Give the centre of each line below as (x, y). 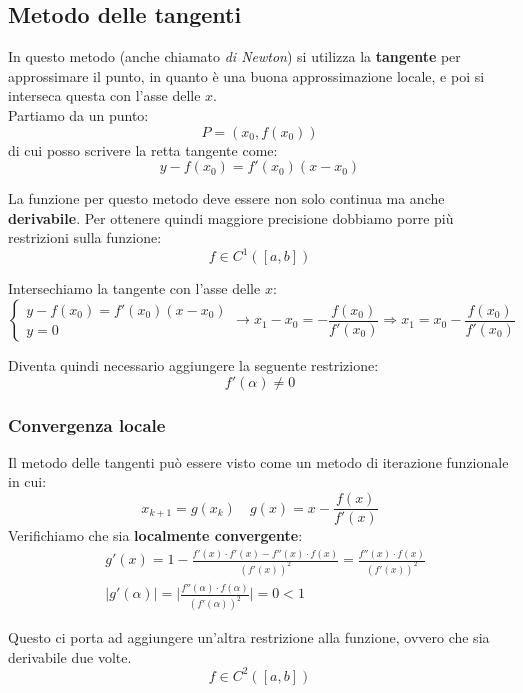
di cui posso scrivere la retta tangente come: (143, 149)
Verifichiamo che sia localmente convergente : (155, 535)
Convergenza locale (87, 424)
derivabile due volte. (70, 656)
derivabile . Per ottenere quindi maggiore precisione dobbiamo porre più (231, 217)
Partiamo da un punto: (78, 114)
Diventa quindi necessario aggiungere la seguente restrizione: (193, 365)
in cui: (27, 481)
